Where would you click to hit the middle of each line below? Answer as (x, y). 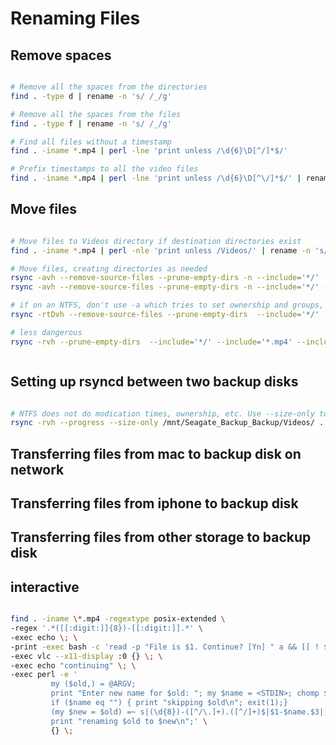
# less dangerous (46, 332)
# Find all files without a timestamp (91, 142)
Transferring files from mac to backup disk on (156, 453)
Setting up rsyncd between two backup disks (154, 382)
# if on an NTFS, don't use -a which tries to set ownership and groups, (167, 305)
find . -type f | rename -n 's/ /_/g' (91, 123)
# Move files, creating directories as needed (109, 268)
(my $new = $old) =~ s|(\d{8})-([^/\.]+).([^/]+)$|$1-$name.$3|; (189, 712)
